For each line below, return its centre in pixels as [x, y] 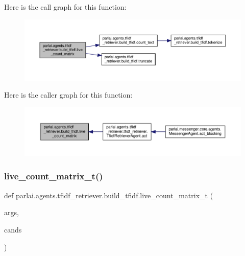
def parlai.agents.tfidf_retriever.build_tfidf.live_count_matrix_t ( [109, 195]
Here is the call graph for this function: [65, 7]
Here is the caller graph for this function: [68, 95]
